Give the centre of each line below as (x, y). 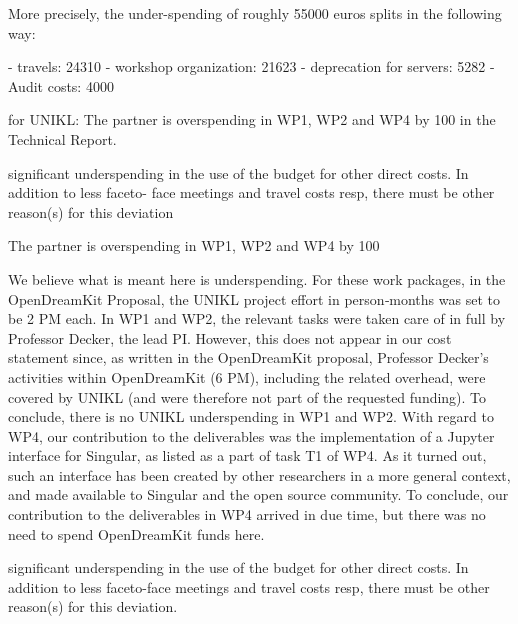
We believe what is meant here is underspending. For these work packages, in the (257, 278)
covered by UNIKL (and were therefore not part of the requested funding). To (247, 396)
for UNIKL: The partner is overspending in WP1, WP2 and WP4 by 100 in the (252, 119)
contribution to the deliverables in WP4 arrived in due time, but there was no (247, 514)
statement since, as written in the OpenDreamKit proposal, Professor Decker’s (248, 357)
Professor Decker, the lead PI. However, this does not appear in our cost (230, 337)
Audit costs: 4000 (61, 85)
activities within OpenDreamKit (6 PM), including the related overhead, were (247, 376)
